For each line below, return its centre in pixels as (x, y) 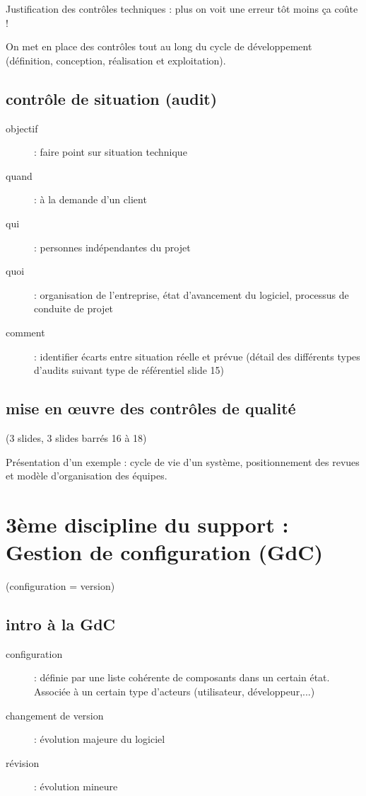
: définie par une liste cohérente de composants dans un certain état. (182, 677)
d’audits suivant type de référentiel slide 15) (129, 370)
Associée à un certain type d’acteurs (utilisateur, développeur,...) (175, 691)
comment (25, 332)
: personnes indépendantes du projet (112, 247)
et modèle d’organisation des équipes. (87, 476)
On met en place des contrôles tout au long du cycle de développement (159, 46)
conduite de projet (74, 308)
